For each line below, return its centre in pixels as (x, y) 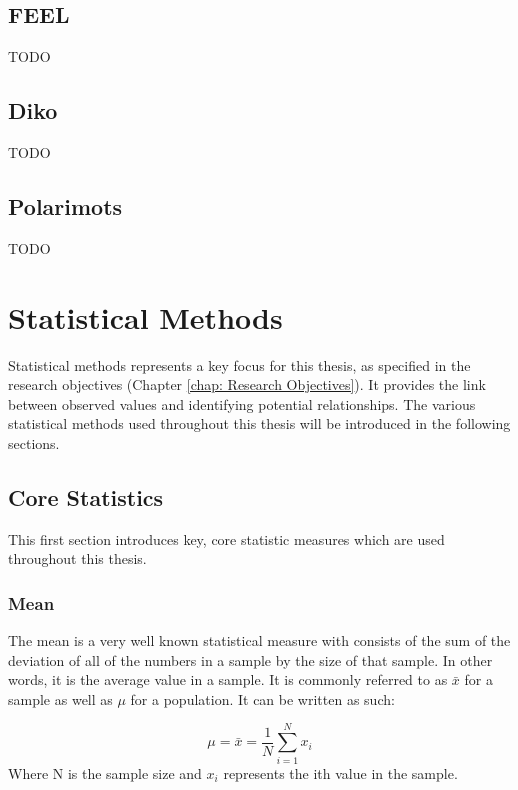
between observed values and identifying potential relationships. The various (242, 403)
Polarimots (65, 205)
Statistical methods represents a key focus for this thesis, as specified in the (239, 364)
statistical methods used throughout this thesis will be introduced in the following (259, 423)
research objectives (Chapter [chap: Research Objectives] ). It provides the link (247, 384)
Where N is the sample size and (105, 772)
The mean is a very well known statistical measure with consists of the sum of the (259, 640)
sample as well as (60, 698)
